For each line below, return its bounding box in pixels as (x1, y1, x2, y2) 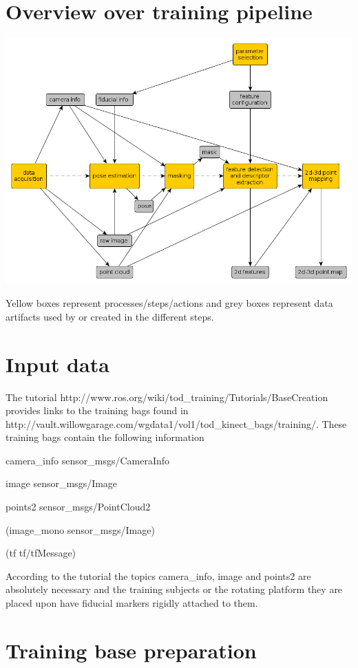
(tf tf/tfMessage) (6, 546, 76, 560)
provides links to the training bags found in (6, 403, 189, 418)
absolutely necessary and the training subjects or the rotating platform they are (6, 582, 343, 596)
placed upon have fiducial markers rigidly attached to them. (6, 596, 258, 610)
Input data (6, 349, 109, 378)
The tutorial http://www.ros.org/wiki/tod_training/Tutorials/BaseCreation (6, 389, 328, 404)
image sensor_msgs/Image (6, 476, 118, 491)
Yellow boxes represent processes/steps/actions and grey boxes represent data (6, 296, 333, 310)
